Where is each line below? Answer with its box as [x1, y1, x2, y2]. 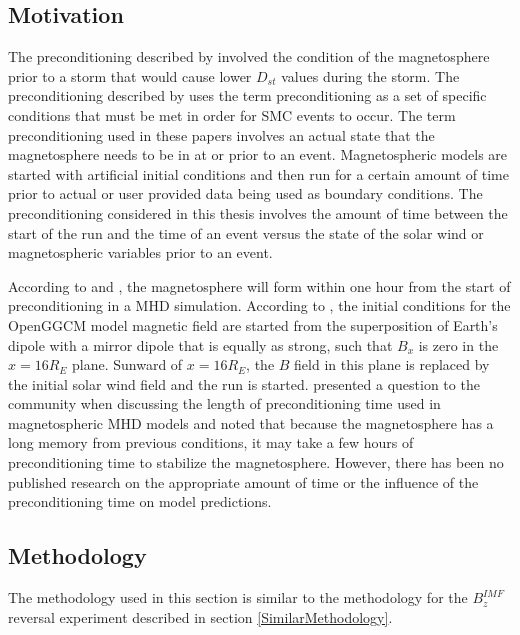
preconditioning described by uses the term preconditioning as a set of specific [8, 85, 487, 106]
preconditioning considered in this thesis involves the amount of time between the [8, 202, 508, 223]
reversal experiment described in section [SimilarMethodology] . [8, 606, 393, 627]
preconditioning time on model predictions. [8, 491, 272, 512]
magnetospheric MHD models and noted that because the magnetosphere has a [8, 412, 494, 433]
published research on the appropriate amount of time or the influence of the [8, 471, 479, 492]
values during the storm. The [281, 65, 460, 86]
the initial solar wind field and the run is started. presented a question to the [8, 373, 480, 394]
